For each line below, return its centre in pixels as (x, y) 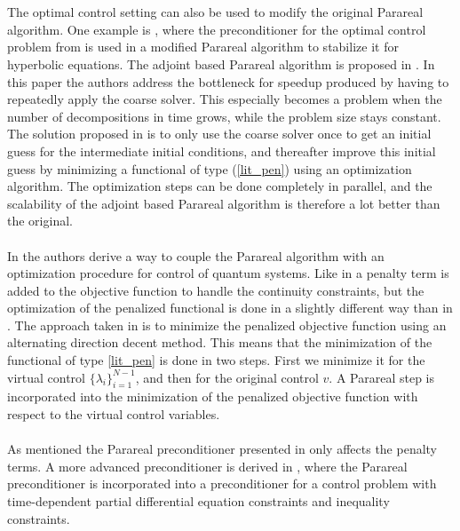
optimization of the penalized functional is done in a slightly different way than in (230, 308)
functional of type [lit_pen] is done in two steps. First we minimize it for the (216, 360)
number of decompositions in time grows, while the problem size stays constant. (224, 116)
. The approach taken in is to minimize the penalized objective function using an (227, 325)
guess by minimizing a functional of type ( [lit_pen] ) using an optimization (210, 168)
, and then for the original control (227, 377)
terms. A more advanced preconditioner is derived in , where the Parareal (207, 466)
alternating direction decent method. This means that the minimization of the (220, 342)
